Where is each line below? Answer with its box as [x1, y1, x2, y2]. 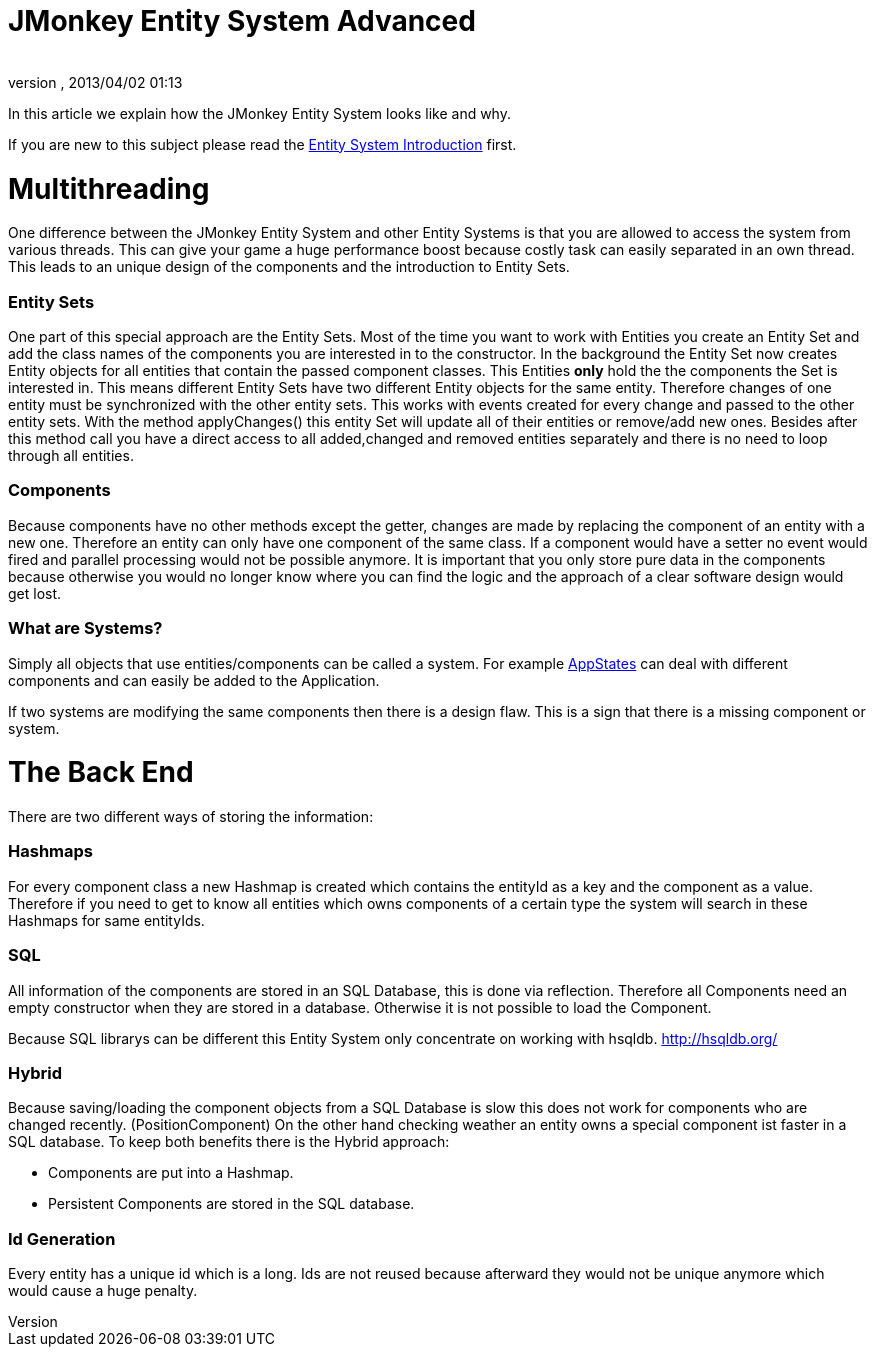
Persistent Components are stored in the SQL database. [48, 1195, 415, 1213]
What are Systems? [8, 618, 163, 639]
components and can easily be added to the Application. [8, 671, 380, 689]
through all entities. [8, 447, 134, 464]
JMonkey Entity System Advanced [8, 4, 476, 38]
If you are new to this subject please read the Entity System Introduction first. [8, 135, 517, 153]
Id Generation [8, 1228, 116, 1249]
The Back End [8, 755, 194, 790]
